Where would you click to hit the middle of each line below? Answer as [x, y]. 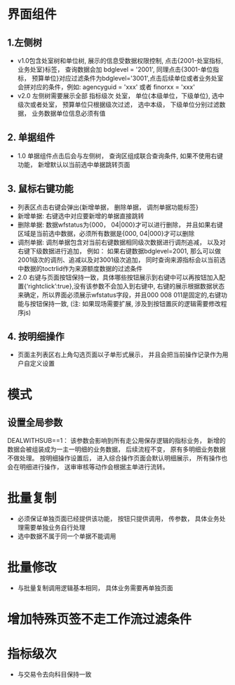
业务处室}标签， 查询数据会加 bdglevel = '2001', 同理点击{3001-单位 [115, 69]
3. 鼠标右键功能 [40, 189]
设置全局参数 [35, 423]
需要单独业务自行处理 [54, 528]
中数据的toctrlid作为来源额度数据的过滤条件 [80, 268]
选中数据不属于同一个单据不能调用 [67, 536]
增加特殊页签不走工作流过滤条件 [100, 619]
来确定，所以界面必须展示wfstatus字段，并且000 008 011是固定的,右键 [119, 295]
